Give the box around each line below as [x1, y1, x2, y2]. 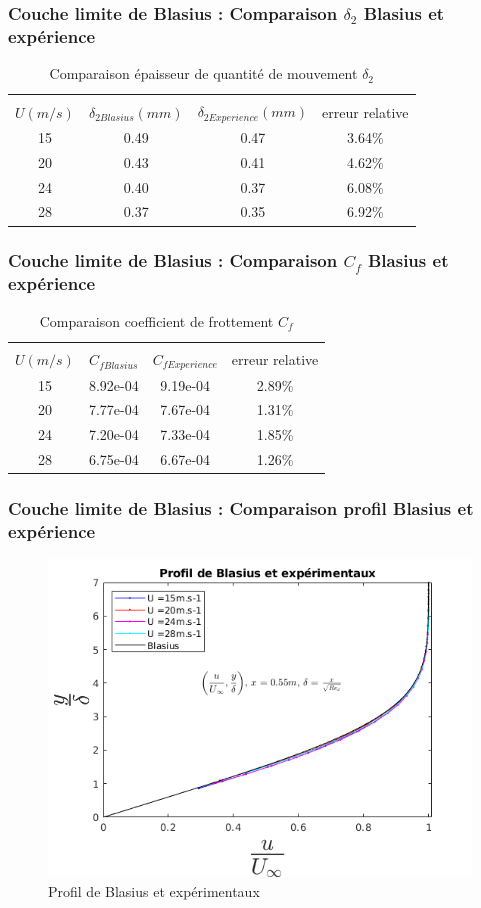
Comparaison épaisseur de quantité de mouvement [49, 63, 358, 84]
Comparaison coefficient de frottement [39, 310, 274, 331]
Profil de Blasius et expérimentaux [48, 880, 260, 901]
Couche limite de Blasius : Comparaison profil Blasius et [8, 496, 474, 521]
